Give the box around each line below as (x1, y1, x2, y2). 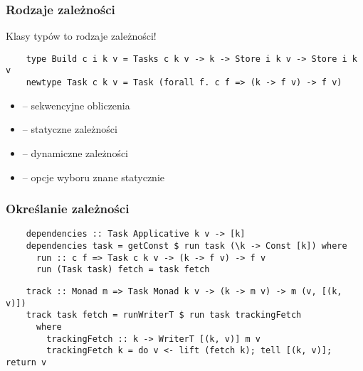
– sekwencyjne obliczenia (22, 97, 130, 112)
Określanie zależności (6, 200, 130, 217)
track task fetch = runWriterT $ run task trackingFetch (26, 310, 302, 321)
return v (6, 357, 47, 367)
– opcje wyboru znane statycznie (22, 169, 165, 184)
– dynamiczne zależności (22, 145, 129, 160)
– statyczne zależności (22, 122, 117, 136)
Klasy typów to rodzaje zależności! (6, 28, 157, 43)
